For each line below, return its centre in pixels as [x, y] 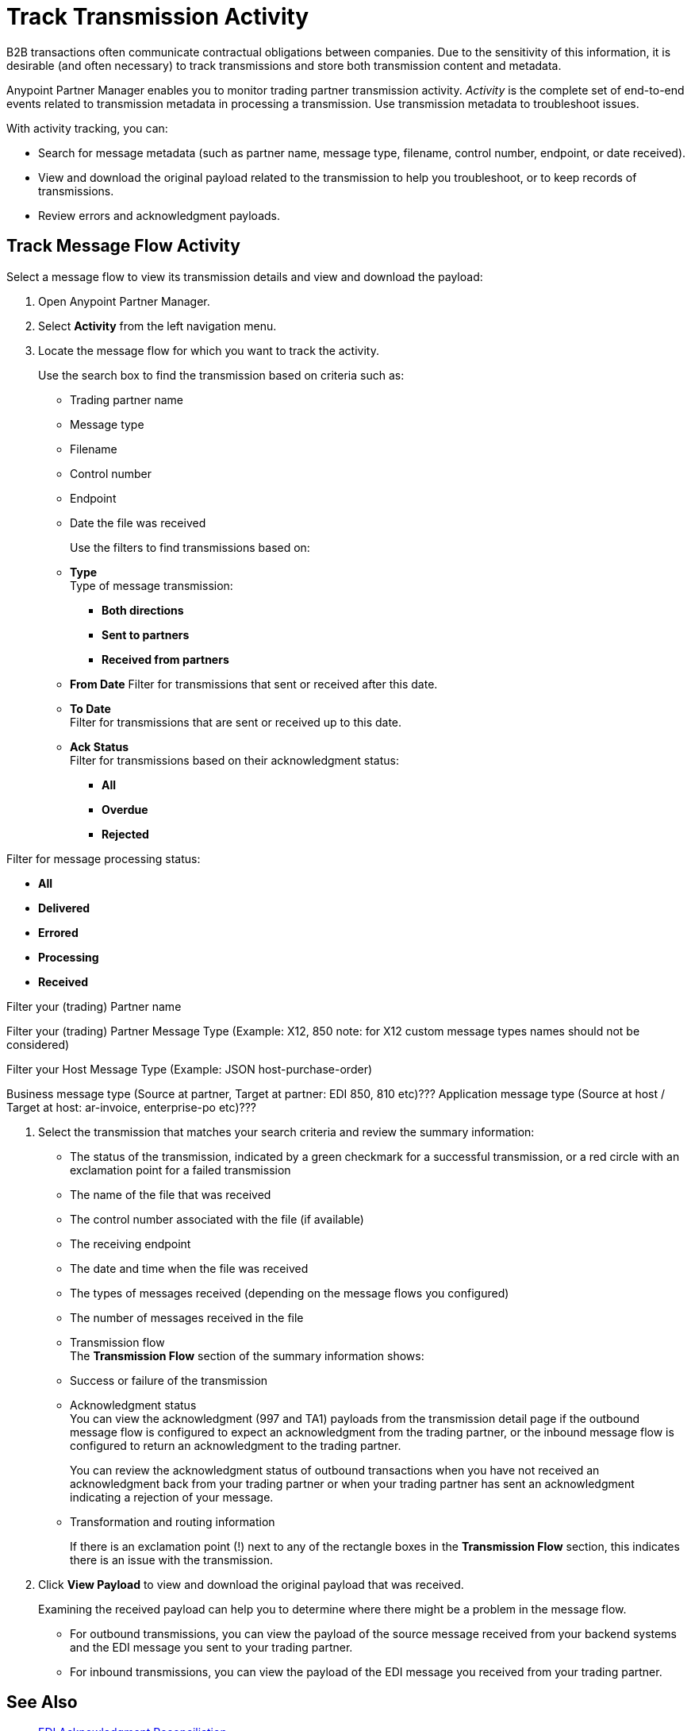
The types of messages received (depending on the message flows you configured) [290, 1293]
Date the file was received [138, 522]
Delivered [64, 908]
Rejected [125, 834]
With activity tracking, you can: [87, 128]
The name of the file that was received [171, 1194]
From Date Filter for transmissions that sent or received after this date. [254, 684]
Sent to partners [146, 634]
